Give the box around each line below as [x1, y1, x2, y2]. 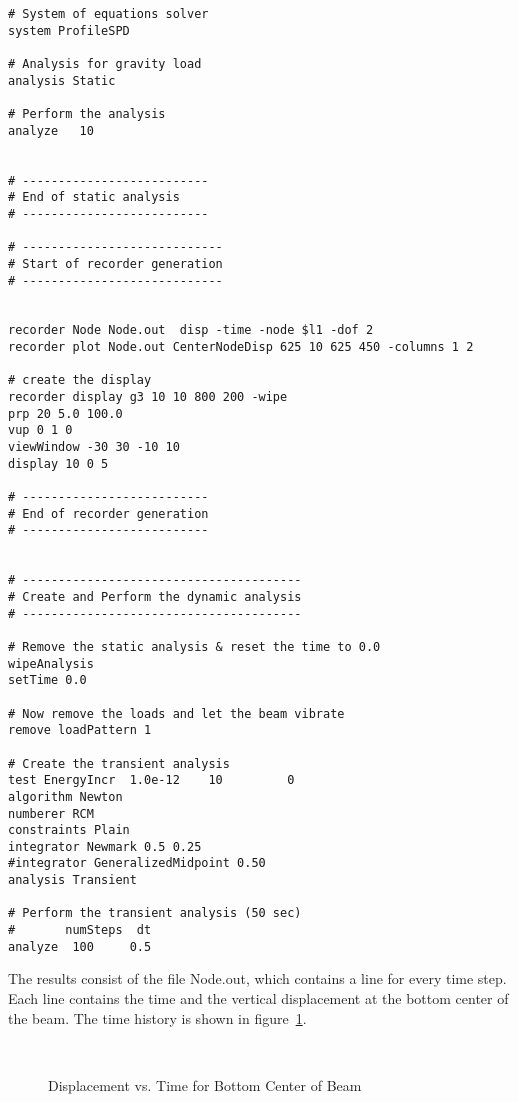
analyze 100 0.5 [8, 939, 152, 954]
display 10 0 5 [8, 456, 109, 471]
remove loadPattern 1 [8, 723, 152, 738]
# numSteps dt [8, 923, 152, 938]
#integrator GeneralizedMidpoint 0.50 [8, 856, 266, 871]
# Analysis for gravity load [8, 56, 202, 71]
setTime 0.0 [8, 673, 87, 688]
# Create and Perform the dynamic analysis [8, 589, 302, 604]
